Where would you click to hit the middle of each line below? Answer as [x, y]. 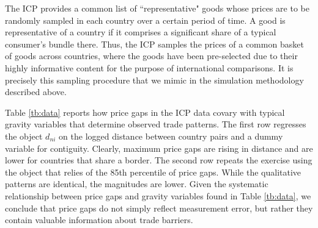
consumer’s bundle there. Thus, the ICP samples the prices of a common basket [154, 44]
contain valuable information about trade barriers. [99, 220]
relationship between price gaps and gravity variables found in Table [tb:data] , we [158, 195]
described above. [36, 92]
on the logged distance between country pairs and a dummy [171, 136]
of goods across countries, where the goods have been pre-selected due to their [151, 56]
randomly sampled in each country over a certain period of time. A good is [145, 20]
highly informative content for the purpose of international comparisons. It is [149, 67]
